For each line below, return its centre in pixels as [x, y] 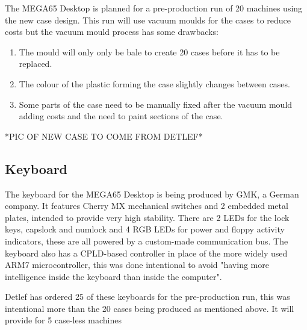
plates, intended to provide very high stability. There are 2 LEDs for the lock [147, 217]
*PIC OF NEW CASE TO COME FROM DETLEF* [104, 136]
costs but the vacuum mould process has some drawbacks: [112, 32]
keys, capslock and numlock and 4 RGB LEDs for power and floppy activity [145, 229]
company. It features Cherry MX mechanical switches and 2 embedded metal [147, 206]
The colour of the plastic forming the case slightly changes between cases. [154, 83]
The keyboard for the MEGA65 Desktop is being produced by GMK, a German [152, 194]
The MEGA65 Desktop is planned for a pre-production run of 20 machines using [154, 8]
